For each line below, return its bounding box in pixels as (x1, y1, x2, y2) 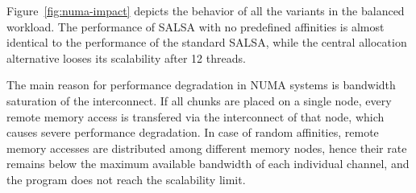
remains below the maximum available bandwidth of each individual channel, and (6, 155, 410, 172)
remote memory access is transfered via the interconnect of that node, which (6, 108, 385, 125)
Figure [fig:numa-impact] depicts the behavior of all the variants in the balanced (6, 2, 405, 18)
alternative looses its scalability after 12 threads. (6, 49, 246, 66)
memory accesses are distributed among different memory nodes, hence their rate (6, 139, 407, 156)
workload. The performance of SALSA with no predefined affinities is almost (6, 18, 385, 35)
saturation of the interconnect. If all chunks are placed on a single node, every (6, 92, 392, 109)
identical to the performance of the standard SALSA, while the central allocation (6, 34, 407, 51)
